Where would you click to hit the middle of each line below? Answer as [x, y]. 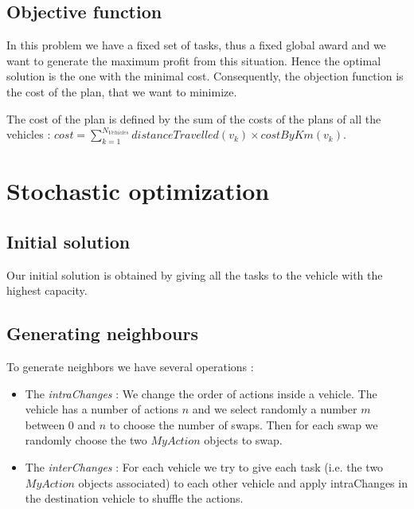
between [45, 424]
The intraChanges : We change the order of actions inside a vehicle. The [201, 393]
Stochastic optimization [138, 191]
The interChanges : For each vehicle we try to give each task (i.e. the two [204, 466]
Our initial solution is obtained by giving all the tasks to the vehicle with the [195, 274]
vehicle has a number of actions [102, 409]
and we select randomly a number [275, 409]
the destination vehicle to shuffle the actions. [134, 498]
